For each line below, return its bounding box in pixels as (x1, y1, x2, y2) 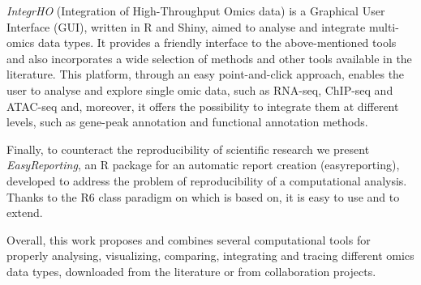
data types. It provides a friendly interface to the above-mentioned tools (37, 34, 397, 51)
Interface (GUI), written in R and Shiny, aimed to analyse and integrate (6, 18, 366, 35)
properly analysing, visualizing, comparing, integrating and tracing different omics (6, 247, 415, 264)
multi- (368, 18, 399, 35)
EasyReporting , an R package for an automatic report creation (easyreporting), (6, 156, 400, 173)
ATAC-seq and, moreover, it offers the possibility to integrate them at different (6, 97, 399, 114)
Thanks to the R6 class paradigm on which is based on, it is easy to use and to (6, 188, 400, 205)
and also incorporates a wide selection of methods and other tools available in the (6, 49, 412, 66)
